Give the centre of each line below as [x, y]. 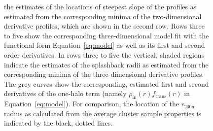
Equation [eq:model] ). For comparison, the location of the [91, 104]
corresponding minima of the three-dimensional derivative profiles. [104, 74]
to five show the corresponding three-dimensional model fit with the [106, 35]
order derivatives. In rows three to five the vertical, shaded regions [104, 54]
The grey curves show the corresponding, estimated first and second [106, 83]
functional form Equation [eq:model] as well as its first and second [105, 45]
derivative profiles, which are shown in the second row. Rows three [105, 26]
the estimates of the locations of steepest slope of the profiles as [100, 6]
